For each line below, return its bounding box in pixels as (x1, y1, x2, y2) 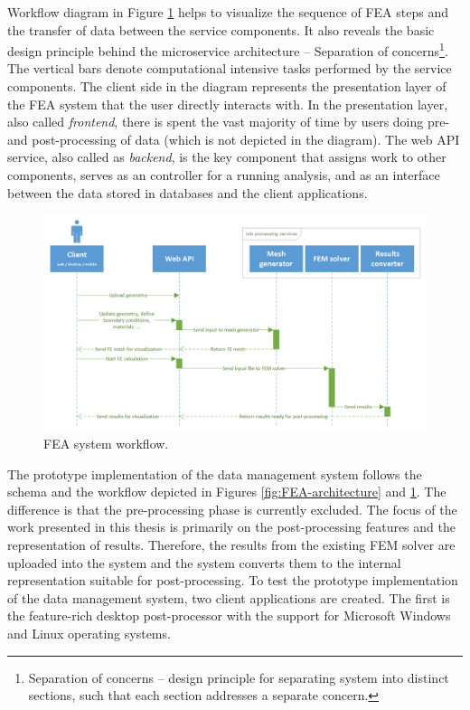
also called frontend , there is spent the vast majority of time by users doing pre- (7, 112, 450, 131)
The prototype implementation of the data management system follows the (7, 464, 422, 483)
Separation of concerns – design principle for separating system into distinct (28, 667, 449, 686)
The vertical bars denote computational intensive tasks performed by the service (7, 59, 452, 78)
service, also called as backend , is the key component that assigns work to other (7, 147, 446, 166)
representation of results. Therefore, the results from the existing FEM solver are (7, 535, 456, 554)
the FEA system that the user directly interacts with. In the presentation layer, (7, 94, 448, 113)
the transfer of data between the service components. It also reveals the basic (7, 20, 435, 39)
